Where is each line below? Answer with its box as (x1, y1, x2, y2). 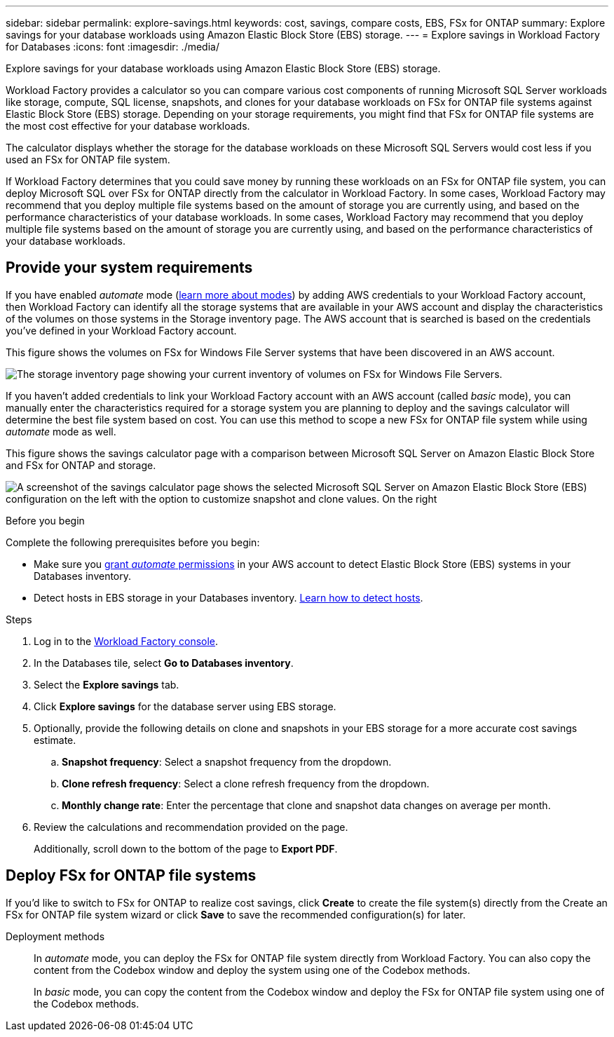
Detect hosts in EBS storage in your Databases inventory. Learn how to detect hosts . (34, 591, 423, 604)
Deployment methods (6, 930, 105, 942)
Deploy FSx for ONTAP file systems (6, 867, 257, 885)
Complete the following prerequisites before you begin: (6, 536, 260, 548)
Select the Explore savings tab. (34, 678, 179, 691)
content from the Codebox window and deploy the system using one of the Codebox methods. (34, 963, 470, 976)
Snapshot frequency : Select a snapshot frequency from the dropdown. (62, 755, 392, 768)
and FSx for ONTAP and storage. (6, 459, 156, 471)
